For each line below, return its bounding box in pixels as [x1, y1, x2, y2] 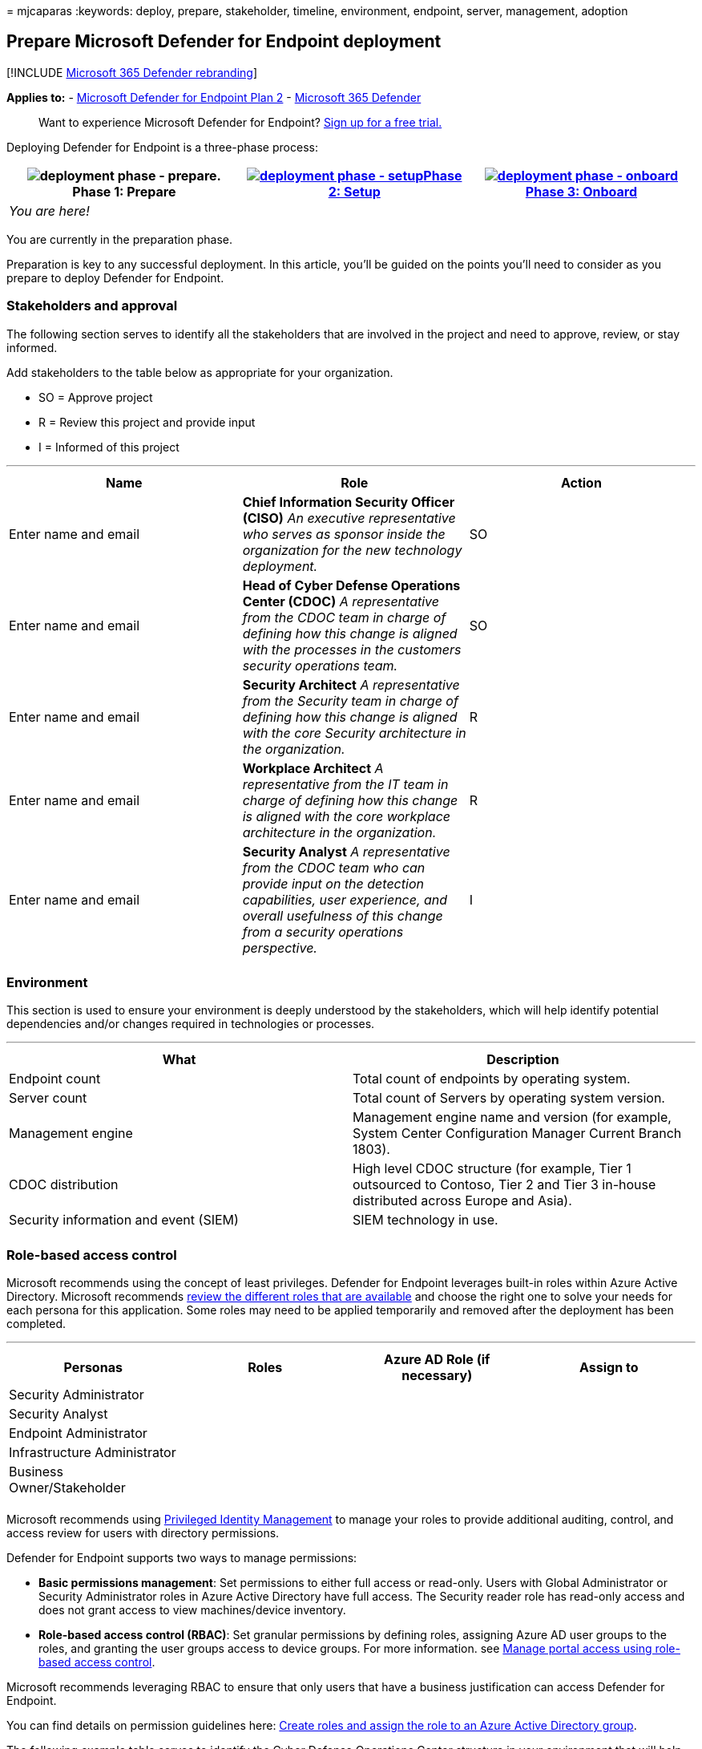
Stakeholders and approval [6, 298, 178, 314]
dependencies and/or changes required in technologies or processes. [6, 1017, 375, 1031]
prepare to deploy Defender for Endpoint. [6, 270, 224, 285]
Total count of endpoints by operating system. [353, 1071, 631, 1087]
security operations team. [242, 657, 398, 674]
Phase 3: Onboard [525, 183, 638, 200]
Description [486, 1051, 559, 1068]
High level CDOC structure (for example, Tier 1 [353, 1160, 631, 1177]
